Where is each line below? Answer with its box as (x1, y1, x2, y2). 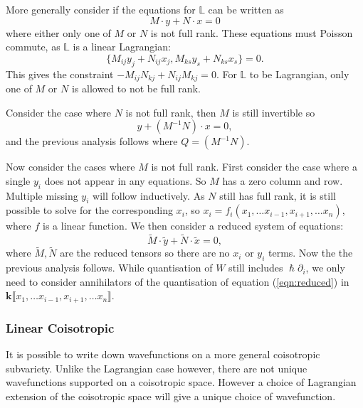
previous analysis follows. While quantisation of (6, 260, 213, 275)
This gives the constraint (6, 66, 114, 81)
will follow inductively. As (93, 188, 205, 203)
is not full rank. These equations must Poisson (150, 25, 353, 40)
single (6, 173, 31, 188)
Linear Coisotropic (6, 318, 115, 336)
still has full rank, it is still (219, 188, 336, 203)
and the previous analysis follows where (6, 134, 178, 149)
